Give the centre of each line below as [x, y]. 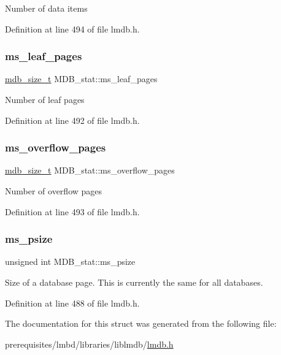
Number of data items [46, 8]
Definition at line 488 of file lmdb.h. [72, 303]
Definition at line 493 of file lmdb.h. [72, 211]
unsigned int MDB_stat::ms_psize [70, 261]
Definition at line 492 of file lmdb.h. [72, 120]
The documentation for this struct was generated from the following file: [141, 323]
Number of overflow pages [54, 191]
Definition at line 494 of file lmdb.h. [72, 29]
